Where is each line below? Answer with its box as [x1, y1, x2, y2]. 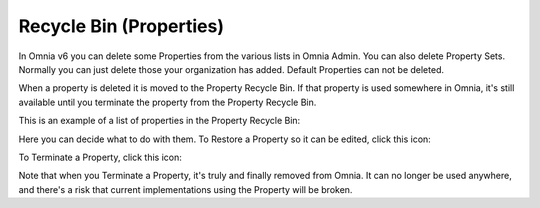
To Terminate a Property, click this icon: [18, 151, 182, 163]
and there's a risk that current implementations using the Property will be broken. [18, 183, 353, 195]
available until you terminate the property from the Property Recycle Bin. [18, 96, 317, 108]
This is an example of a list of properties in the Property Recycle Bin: [18, 115, 301, 127]
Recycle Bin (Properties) [18, 15, 225, 37]
